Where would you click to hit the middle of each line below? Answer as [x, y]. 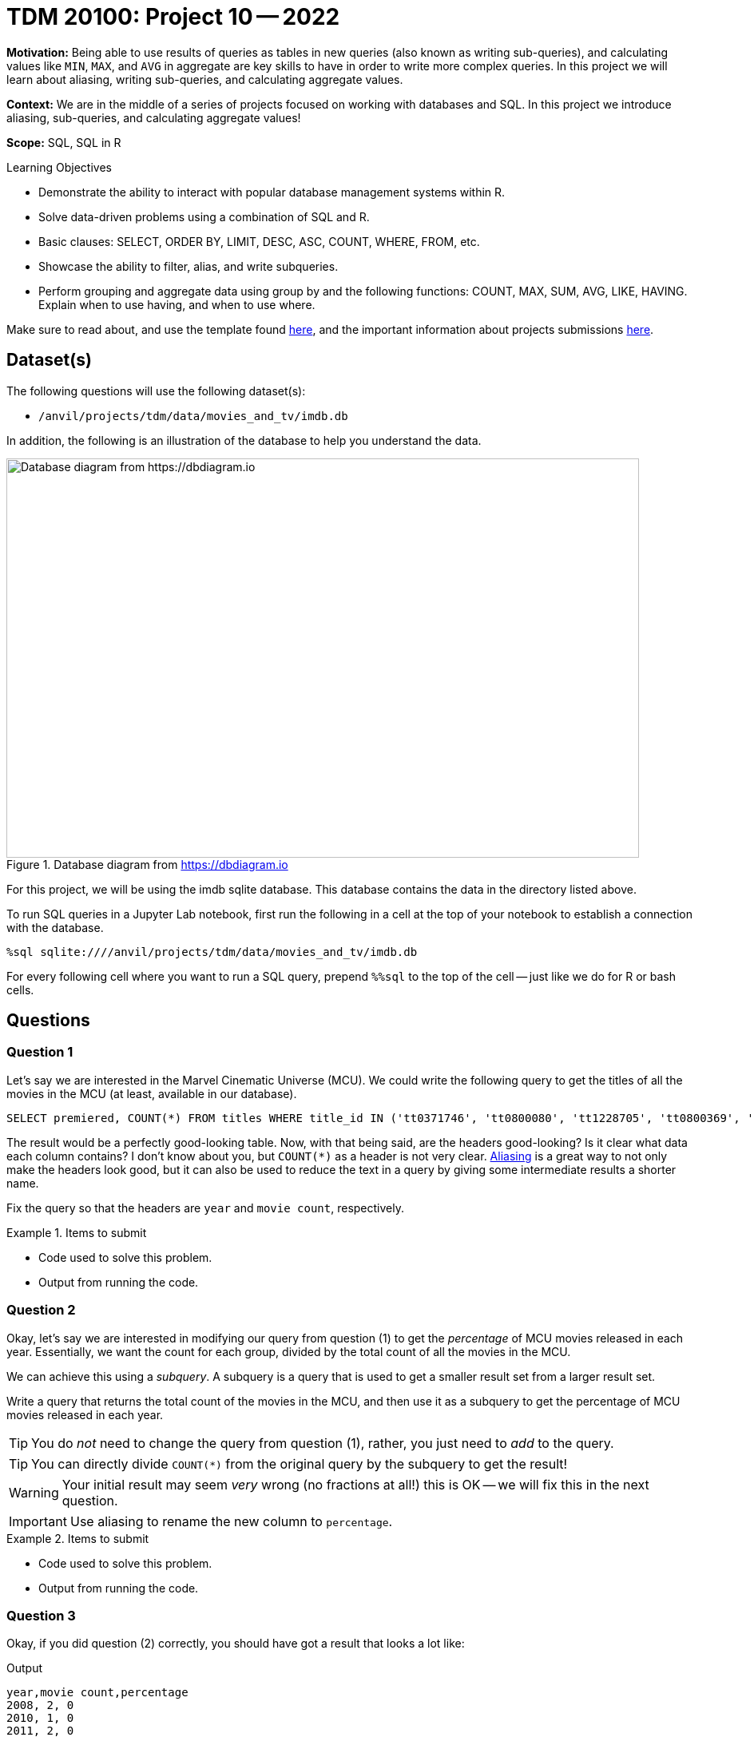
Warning [34, 1492]
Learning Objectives [59, 167]
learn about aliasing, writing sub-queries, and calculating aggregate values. [205, 79]
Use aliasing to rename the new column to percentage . [231, 1521]
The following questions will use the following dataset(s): [156, 391]
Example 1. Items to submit [77, 1232]
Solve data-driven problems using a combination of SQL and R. [204, 216]
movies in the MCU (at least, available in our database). [152, 1093]
